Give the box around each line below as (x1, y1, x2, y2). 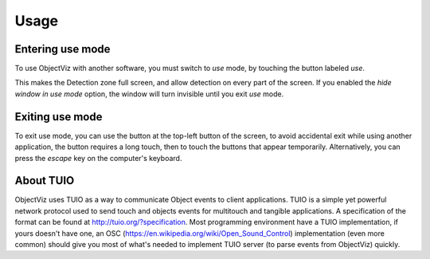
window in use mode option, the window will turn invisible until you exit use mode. (14, 88, 284, 99)
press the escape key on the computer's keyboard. (14, 153, 182, 163)
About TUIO (14, 174, 75, 187)
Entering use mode (14, 42, 111, 56)
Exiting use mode (14, 110, 103, 124)
